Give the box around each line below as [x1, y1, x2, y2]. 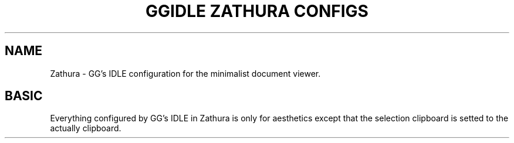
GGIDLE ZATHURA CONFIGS [146, 1, 368, 21]
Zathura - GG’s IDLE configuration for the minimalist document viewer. [50, 68, 321, 79]
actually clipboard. [50, 123, 121, 134]
